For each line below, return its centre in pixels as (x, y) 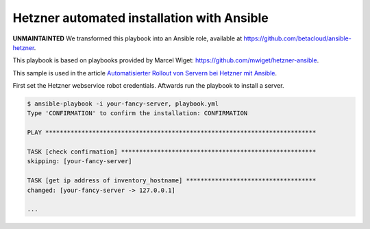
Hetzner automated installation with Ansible (140, 18)
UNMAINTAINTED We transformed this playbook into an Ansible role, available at (127, 38)
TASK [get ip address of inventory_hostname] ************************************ (172, 181)
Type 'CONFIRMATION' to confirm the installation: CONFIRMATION (137, 113)
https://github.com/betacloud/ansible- (298, 38)
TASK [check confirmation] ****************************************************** (172, 152)
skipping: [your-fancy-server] (80, 161)
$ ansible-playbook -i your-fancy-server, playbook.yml (123, 104)
